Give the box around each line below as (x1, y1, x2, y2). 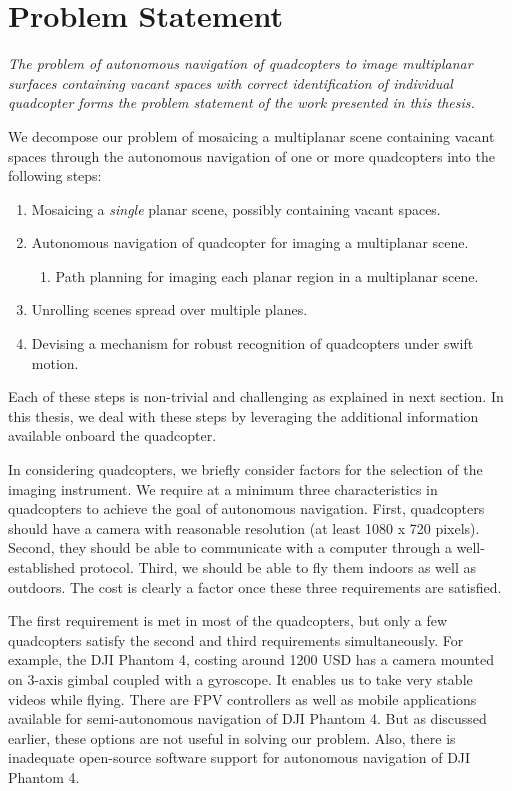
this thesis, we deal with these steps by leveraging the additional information (8, 405, 479, 426)
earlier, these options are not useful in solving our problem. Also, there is (8, 727, 456, 748)
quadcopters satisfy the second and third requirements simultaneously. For (8, 629, 464, 650)
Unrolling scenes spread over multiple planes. (31, 299, 308, 320)
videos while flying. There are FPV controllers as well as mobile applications (8, 688, 477, 709)
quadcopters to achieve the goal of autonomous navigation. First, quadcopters (8, 498, 485, 519)
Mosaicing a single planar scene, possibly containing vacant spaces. (31, 198, 441, 219)
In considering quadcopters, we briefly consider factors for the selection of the (8, 459, 483, 480)
